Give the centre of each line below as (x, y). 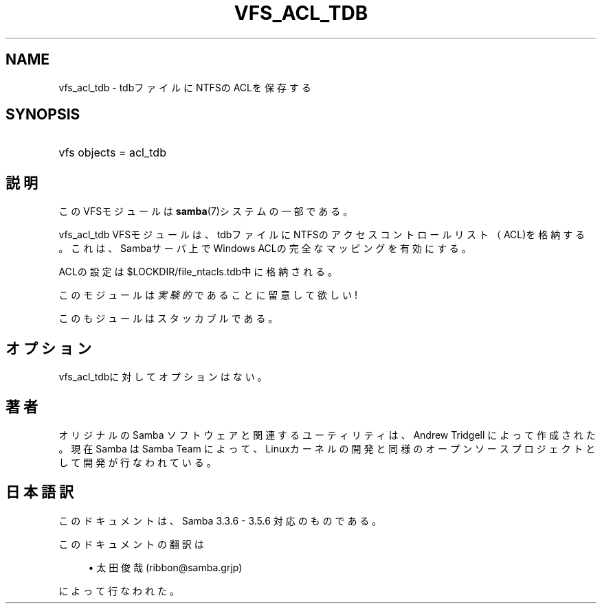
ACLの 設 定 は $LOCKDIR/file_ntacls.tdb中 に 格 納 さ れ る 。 (198, 272)
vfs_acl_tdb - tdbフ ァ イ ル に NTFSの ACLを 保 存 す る (185, 87)
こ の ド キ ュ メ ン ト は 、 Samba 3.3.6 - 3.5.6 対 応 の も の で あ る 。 (220, 520)
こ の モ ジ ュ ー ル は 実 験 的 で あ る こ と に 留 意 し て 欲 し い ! (208, 295)
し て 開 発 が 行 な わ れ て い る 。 (137, 462)
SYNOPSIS (43, 115)
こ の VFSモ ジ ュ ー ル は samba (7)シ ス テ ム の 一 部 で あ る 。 (206, 211)
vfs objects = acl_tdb (112, 153)
